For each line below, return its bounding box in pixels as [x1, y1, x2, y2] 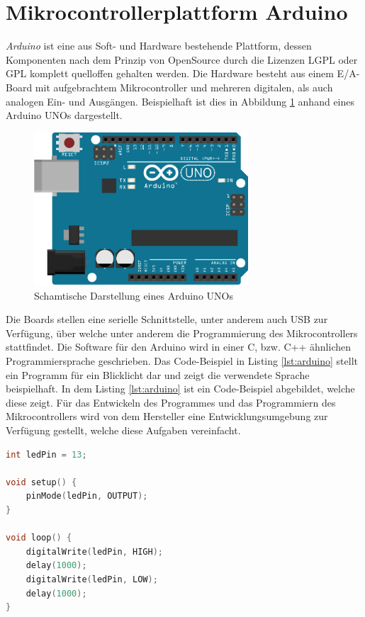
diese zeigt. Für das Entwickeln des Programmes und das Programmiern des [6, 395, 336, 409]
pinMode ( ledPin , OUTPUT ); [26, 491, 148, 502]
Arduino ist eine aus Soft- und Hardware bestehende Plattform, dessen [6, 38, 312, 53]
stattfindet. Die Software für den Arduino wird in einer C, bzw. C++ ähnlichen [6, 339, 352, 354]
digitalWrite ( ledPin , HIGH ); [26, 546, 163, 557]
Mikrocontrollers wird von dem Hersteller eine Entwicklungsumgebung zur [6, 409, 328, 424]
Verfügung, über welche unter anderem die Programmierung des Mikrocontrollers [6, 325, 358, 340]
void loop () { [6, 533, 72, 543]
